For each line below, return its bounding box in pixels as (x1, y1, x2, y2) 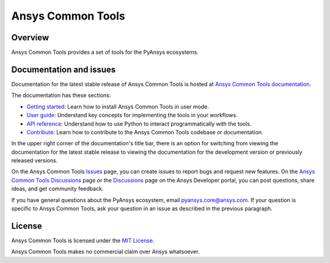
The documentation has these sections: (11, 92, 111, 99)
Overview (11, 32, 50, 43)
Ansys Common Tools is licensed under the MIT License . (11, 237, 155, 244)
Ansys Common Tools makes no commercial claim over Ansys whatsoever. (11, 248, 200, 256)
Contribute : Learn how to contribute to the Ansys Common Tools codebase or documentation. (26, 128, 263, 135)
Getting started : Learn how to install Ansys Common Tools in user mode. (26, 103, 209, 110)
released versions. (11, 157, 58, 164)
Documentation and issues (11, 64, 116, 74)
